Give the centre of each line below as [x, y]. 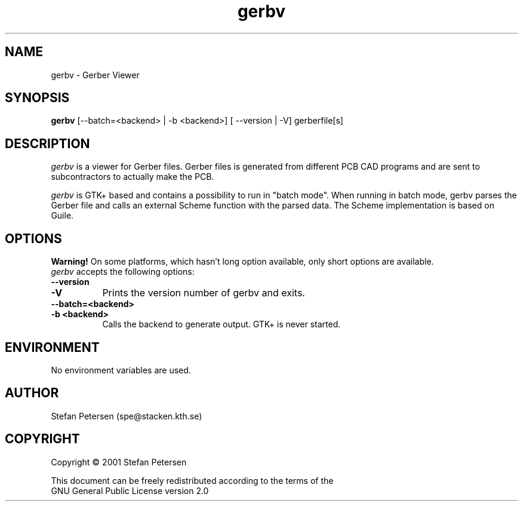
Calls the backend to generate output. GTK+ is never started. [221, 324]
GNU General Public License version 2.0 [130, 490]
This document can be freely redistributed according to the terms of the [192, 480]
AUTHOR [32, 393]
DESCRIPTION [47, 143]
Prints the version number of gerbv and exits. [204, 293]
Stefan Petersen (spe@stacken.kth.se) [127, 416]
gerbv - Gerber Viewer [95, 75]
